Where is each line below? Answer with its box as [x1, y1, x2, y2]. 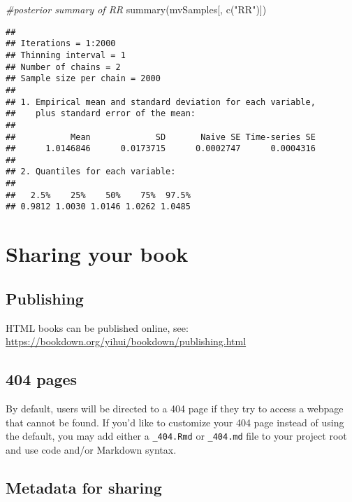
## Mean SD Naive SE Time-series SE [6, 132, 316, 142]
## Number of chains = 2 [6, 62, 121, 72]
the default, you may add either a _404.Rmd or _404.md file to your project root [6, 428, 347, 443]
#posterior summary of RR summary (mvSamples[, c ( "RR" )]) [6, 2, 267, 16]
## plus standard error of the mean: [6, 109, 196, 119]
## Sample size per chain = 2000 [6, 74, 161, 84]
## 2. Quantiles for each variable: [6, 167, 176, 177]
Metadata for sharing [6, 476, 162, 498]
